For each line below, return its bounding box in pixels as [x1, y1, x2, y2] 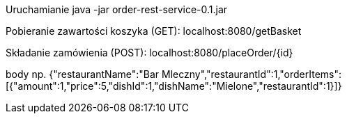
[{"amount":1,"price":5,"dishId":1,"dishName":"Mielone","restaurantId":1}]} [6, 80, 342, 92]
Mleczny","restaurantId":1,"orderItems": [162, 68, 342, 80]
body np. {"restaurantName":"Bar [6, 68, 160, 80]
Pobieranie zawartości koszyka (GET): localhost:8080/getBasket [6, 25, 302, 37]
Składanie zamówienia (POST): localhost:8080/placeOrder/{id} [6, 47, 293, 58]
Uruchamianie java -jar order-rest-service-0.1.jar [6, 3, 228, 15]
